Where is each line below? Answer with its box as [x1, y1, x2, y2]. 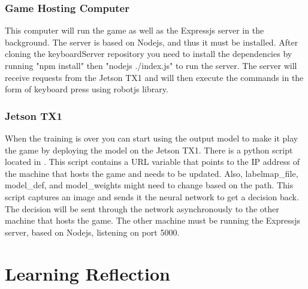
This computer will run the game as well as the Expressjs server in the [5, 24, 264, 37]
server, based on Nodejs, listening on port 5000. [5, 225, 180, 238]
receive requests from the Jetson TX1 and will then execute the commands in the [5, 71, 304, 83]
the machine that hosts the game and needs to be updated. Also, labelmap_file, [5, 167, 298, 179]
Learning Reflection [5, 261, 170, 285]
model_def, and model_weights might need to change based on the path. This [5, 179, 294, 191]
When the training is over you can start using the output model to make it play [5, 132, 298, 144]
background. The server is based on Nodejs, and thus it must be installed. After [5, 35, 298, 48]
